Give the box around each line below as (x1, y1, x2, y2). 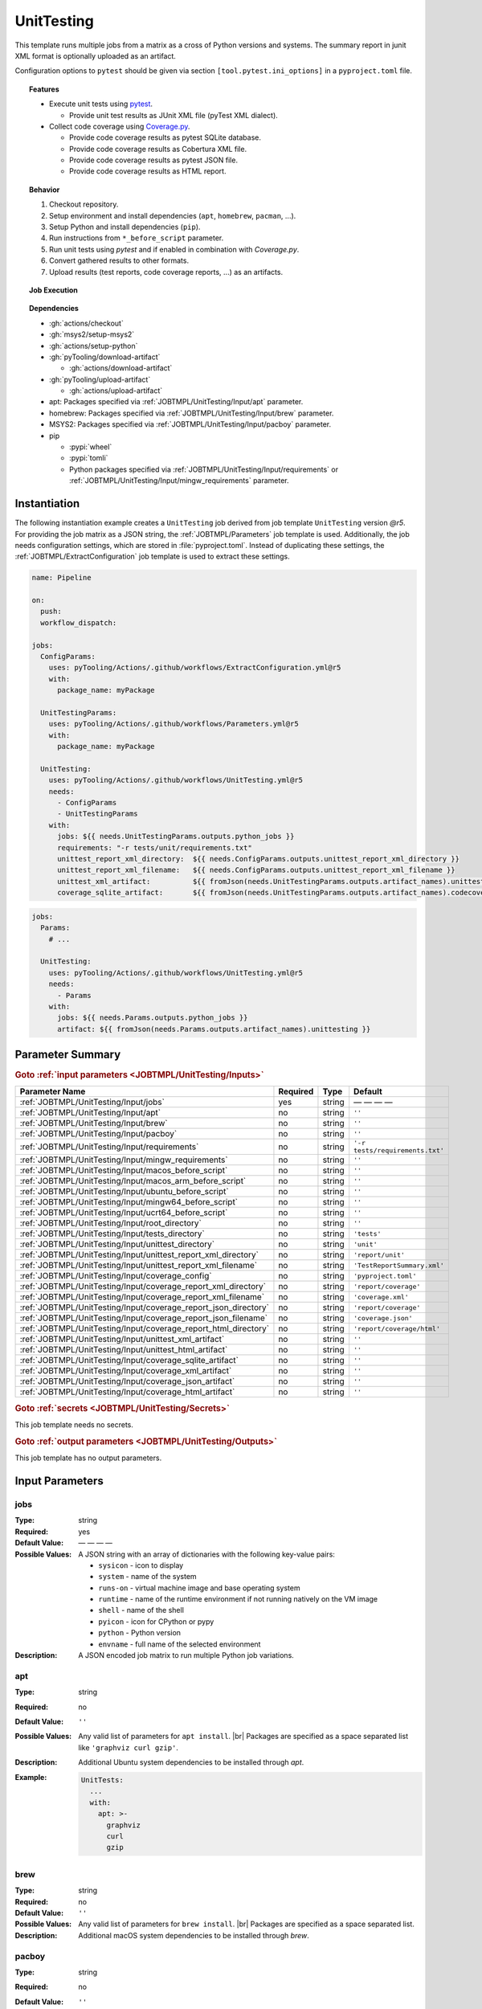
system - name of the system (98, 1572, 197, 1581)
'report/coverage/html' (353, 1324, 441, 1333)
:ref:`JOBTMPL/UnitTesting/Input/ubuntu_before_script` (19, 1186, 229, 1197)
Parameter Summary (14, 1048, 121, 1062)
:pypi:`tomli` (69, 453, 108, 463)
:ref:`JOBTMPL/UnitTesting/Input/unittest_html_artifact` (19, 1344, 228, 1356)
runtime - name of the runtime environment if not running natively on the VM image (98, 1594, 378, 1604)
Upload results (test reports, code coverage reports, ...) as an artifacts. (49, 267, 284, 276)
